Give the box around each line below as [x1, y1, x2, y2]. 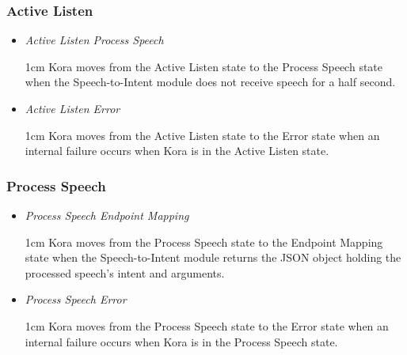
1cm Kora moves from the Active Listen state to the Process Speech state [25, 58, 382, 74]
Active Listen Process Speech [25, 32, 164, 48]
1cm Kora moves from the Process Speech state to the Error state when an [25, 317, 389, 334]
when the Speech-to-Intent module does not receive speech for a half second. [25, 74, 396, 90]
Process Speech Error [25, 291, 127, 308]
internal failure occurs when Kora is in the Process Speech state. [25, 333, 338, 349]
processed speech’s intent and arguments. [25, 264, 225, 281]
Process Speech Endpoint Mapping [25, 207, 189, 223]
